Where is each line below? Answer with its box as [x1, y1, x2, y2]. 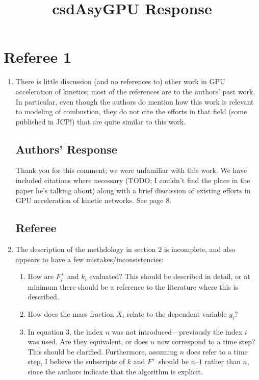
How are [28, 271, 54, 282]
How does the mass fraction [28, 308, 114, 319]
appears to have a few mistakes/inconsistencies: [15, 254, 164, 264]
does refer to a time [186, 346, 248, 357]
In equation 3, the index [28, 326, 103, 337]
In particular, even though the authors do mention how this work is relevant [15, 96, 254, 107]
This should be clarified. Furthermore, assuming [28, 346, 178, 357]
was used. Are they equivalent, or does [28, 336, 148, 347]
